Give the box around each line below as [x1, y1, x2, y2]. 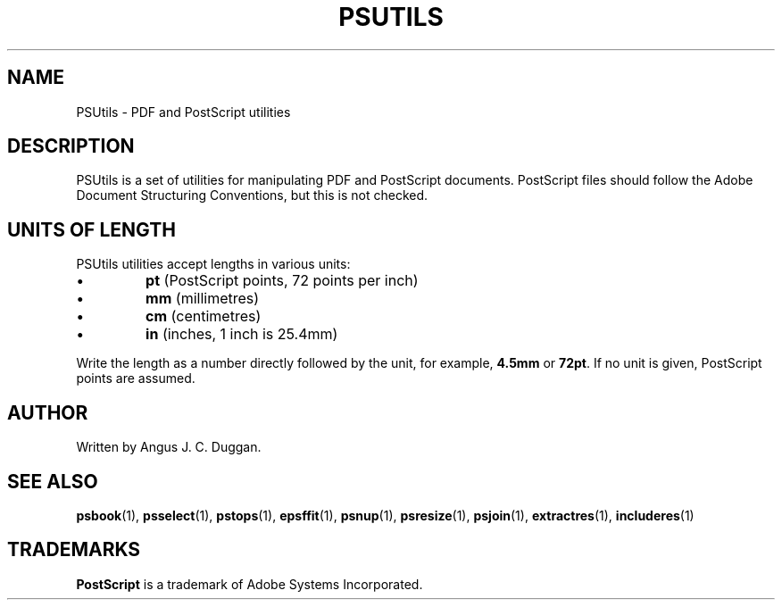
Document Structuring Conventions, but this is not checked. [76, 187, 428, 204]
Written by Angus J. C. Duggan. [76, 439, 262, 455]
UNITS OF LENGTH [7, 218, 176, 241]
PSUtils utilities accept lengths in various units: [76, 256, 351, 272]
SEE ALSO [7, 470, 98, 493]
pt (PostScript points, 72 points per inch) [146, 271, 419, 290]
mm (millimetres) [146, 289, 260, 308]
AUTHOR [7, 401, 88, 424]
